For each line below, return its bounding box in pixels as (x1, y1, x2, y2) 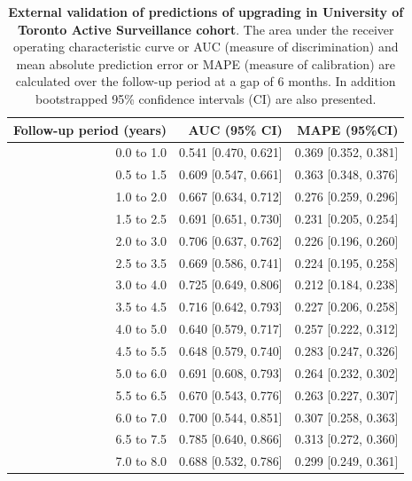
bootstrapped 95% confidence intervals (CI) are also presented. (35, 89, 377, 107)
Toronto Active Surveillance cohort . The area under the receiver (17, 20, 394, 38)
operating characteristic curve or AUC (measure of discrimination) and (12, 37, 399, 56)
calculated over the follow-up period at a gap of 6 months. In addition (15, 72, 396, 91)
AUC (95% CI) (188, 120, 283, 138)
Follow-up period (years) (13, 120, 167, 138)
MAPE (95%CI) (297, 120, 399, 138)
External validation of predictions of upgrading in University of (8, 3, 404, 20)
